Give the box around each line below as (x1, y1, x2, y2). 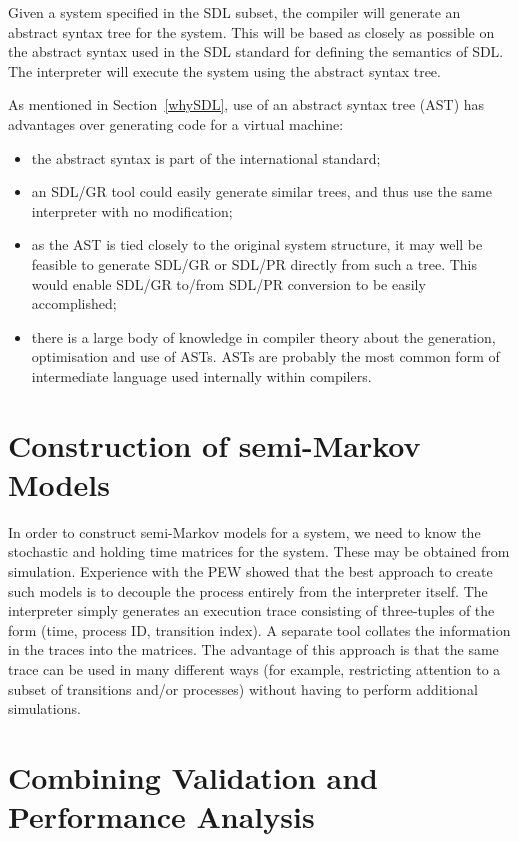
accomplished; (31, 293, 117, 314)
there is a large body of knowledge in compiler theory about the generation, (31, 326, 496, 347)
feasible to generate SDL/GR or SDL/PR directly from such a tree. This (31, 253, 477, 274)
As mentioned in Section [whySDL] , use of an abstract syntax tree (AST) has (8, 94, 485, 115)
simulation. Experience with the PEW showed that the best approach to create (8, 561, 493, 581)
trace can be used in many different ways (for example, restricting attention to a (8, 658, 501, 679)
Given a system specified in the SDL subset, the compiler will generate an (8, 2, 461, 22)
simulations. (8, 698, 81, 719)
